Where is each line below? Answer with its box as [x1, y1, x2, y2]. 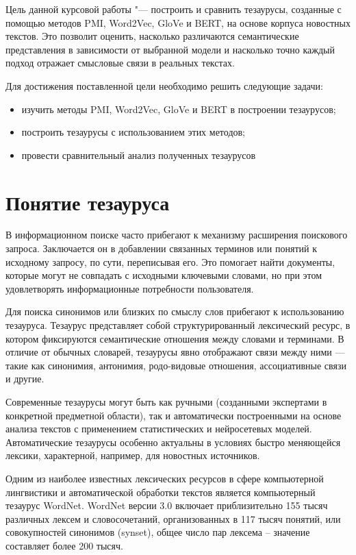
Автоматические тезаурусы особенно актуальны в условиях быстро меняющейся [5, 434, 341, 449]
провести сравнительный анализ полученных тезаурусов [21, 147, 256, 162]
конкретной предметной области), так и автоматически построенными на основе [5, 408, 342, 422]
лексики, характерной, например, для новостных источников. [5, 448, 260, 463]
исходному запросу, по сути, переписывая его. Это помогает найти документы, [5, 254, 335, 269]
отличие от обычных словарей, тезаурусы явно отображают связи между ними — [5, 345, 345, 359]
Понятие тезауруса [5, 188, 170, 216]
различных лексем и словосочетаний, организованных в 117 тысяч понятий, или [5, 511, 341, 526]
